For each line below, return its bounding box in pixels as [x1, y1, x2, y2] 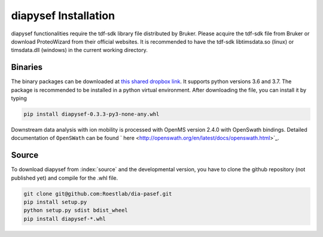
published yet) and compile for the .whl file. [11, 174, 118, 181]
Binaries [11, 62, 43, 72]
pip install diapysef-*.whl [23, 215, 106, 222]
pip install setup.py [23, 199, 87, 206]
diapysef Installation [11, 9, 115, 22]
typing [11, 95, 27, 102]
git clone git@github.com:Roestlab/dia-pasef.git [23, 190, 172, 197]
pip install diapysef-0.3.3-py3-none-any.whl [23, 111, 160, 117]
